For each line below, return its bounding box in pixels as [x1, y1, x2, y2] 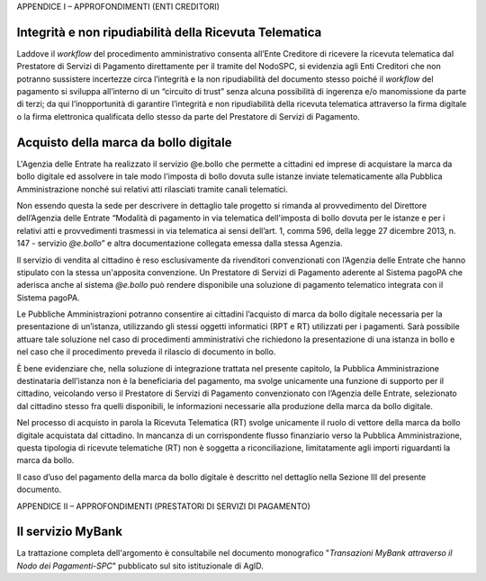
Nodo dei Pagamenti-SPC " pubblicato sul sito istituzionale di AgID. [16, 560, 265, 571]
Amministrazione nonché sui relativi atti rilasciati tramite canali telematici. [16, 183, 288, 194]
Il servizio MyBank [16, 524, 123, 540]
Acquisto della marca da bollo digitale [16, 135, 232, 150]
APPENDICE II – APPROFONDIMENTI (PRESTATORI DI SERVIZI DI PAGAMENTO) [16, 500, 310, 512]
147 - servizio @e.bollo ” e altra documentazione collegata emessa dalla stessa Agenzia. [16, 238, 343, 249]
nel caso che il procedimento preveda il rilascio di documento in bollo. [16, 346, 276, 357]
